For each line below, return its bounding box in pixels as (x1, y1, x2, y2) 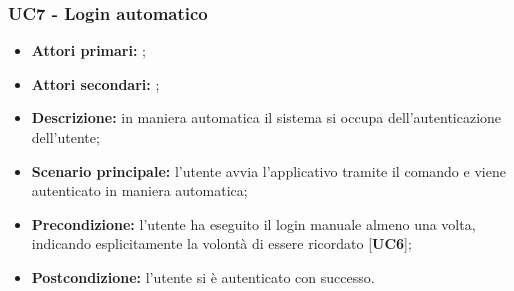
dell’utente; (31, 127, 100, 147)
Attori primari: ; (31, 40, 146, 61)
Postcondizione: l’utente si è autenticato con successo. (31, 266, 375, 287)
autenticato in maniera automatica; (31, 180, 248, 201)
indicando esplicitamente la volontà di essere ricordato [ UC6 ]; (31, 233, 412, 254)
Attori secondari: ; (31, 73, 160, 94)
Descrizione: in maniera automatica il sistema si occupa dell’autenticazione (31, 107, 502, 128)
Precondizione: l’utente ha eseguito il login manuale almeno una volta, (31, 213, 476, 234)
